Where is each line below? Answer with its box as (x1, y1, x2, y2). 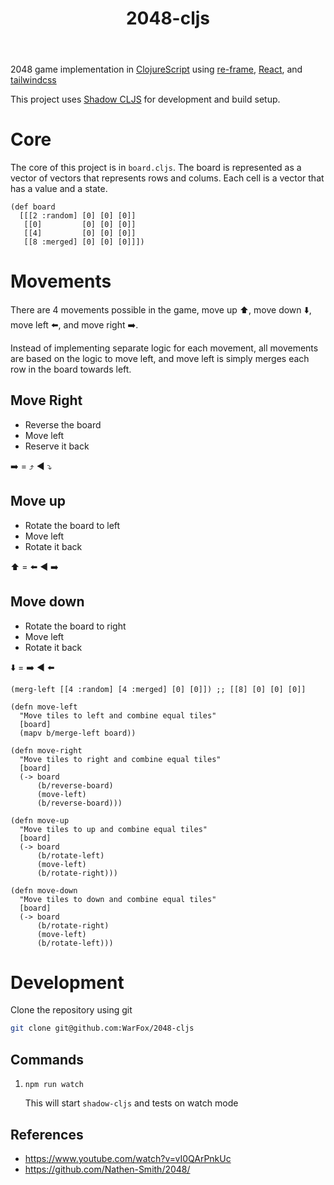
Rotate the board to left (24, 519, 121, 531)
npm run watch (24, 1080, 84, 1090)
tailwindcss (10, 74, 57, 86)
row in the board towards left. (10, 363, 132, 376)
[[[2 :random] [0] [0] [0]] (19, 211, 137, 221)
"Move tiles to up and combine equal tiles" (19, 824, 208, 834)
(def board (10, 202, 56, 212)
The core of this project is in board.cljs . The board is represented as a (10, 162, 302, 174)
